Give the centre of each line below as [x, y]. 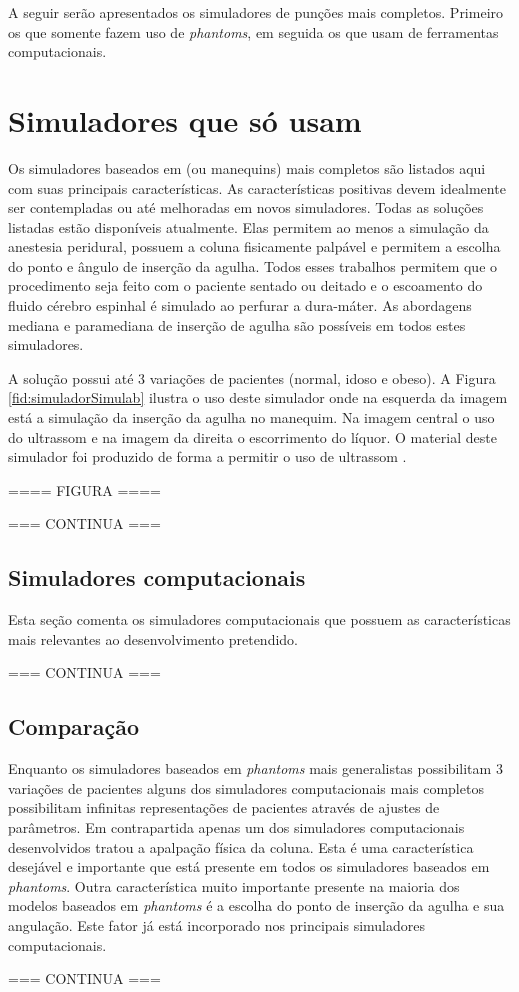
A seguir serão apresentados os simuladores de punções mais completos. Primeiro [256, 12]
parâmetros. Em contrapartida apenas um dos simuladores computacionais [236, 826]
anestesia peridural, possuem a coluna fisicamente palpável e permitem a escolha [254, 246]
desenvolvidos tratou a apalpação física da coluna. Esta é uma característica [241, 846]
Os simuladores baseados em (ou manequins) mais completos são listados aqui [247, 167]
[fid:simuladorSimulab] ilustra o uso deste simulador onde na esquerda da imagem [258, 397]
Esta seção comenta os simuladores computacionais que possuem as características [259, 619]
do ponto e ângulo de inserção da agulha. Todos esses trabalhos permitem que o [253, 265]
